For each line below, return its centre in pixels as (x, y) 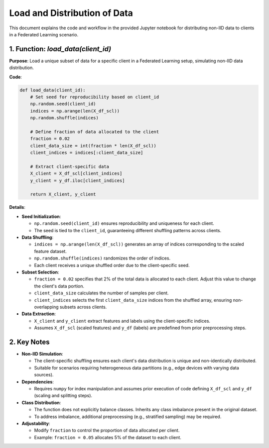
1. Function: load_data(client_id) (60, 49)
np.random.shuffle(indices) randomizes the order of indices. (102, 258)
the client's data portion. (59, 286)
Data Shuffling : (38, 237)
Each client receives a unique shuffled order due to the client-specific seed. (112, 265)
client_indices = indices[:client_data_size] (87, 153)
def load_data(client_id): (53, 90)
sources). (44, 375)
